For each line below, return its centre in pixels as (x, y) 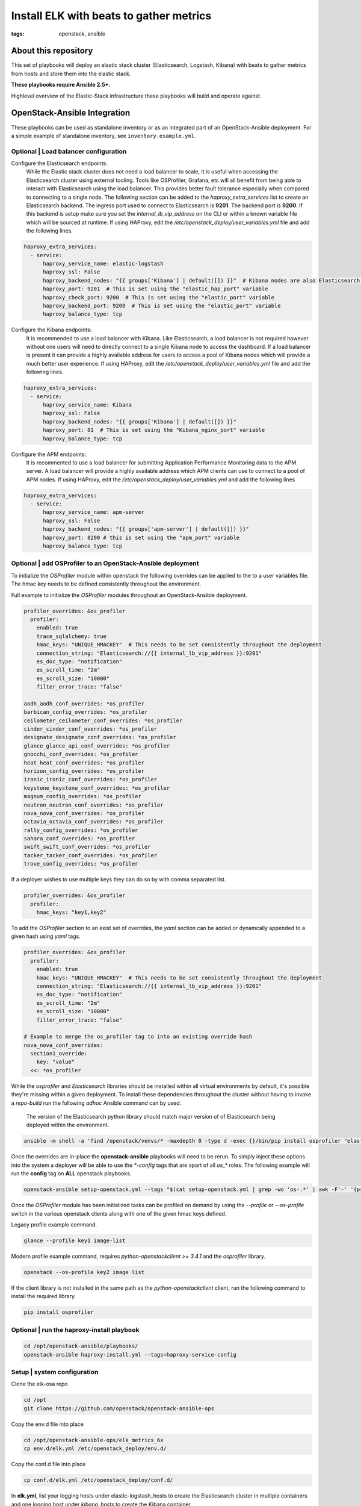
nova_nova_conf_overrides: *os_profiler (84, 813)
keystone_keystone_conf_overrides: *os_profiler (97, 788)
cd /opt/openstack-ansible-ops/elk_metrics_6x (94, 1440)
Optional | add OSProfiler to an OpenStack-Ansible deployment (105, 563)
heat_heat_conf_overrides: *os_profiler (84, 763)
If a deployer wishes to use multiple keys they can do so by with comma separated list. (119, 880)
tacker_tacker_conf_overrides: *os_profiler (91, 855)
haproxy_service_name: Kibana (88, 405)
